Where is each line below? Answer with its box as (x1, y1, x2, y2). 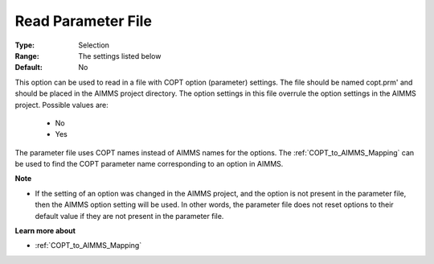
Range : (14, 51, 39, 60)
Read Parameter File (14, 12, 153, 30)
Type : (14, 40, 35, 50)
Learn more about (14, 226, 76, 236)
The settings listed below (78, 51, 162, 60)
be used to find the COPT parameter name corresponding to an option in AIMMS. (14, 159, 284, 169)
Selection (78, 40, 110, 50)
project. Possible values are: (14, 100, 108, 109)
